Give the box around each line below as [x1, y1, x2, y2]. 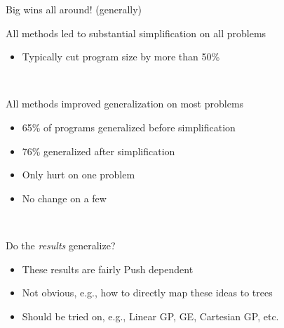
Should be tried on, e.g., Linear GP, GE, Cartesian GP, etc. [22, 308, 279, 323]
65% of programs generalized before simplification [22, 119, 236, 134]
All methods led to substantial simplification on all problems [6, 25, 266, 40]
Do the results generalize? [6, 237, 116, 252]
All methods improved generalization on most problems [6, 96, 244, 111]
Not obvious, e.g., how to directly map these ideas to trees [22, 285, 273, 300]
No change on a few [22, 190, 107, 205]
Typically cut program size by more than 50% [22, 49, 220, 64]
